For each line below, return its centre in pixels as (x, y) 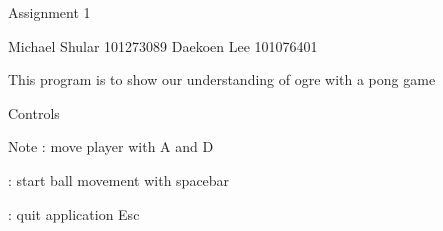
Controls (34, 112)
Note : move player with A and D (111, 146)
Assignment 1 (49, 12)
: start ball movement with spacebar (119, 179)
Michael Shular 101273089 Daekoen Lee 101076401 (163, 45)
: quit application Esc (74, 213)
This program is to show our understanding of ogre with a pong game (222, 79)
